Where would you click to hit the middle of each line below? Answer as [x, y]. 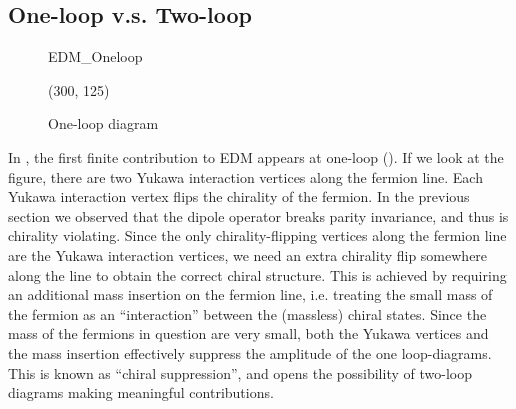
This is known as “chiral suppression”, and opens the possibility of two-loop [240, 372]
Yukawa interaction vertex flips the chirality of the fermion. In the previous [239, 196]
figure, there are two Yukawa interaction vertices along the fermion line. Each [245, 176]
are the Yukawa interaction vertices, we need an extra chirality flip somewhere [248, 254]
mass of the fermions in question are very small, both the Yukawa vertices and [248, 333]
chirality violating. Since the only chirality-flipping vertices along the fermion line [257, 235]
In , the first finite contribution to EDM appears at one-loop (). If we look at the [256, 156]
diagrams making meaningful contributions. [141, 392]
